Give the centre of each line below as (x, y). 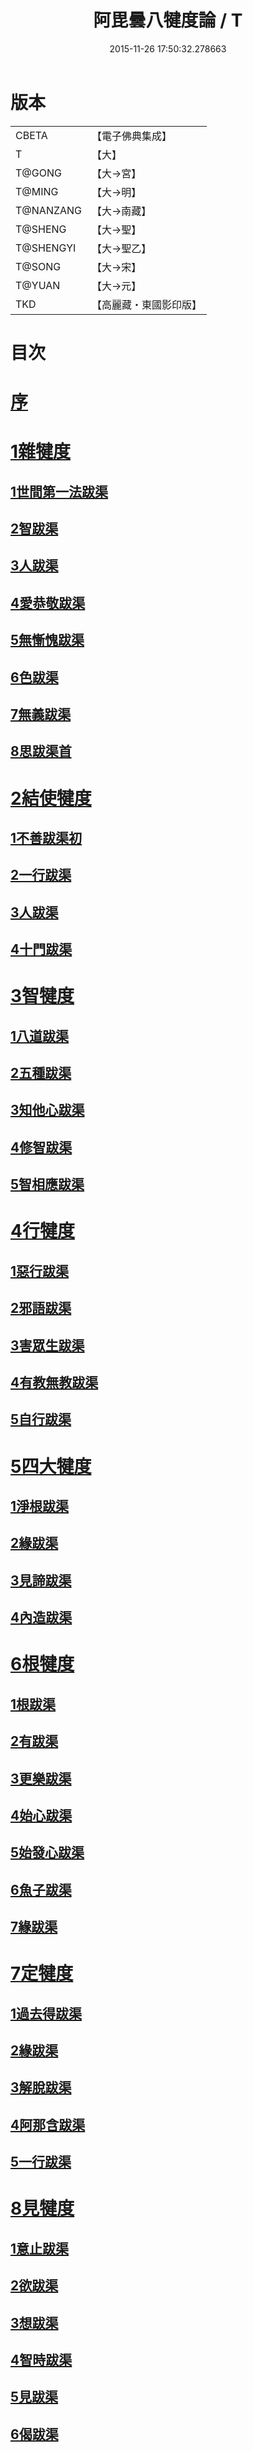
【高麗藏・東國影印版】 (147, 304)
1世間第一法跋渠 (59, 491)
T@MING (37, 191)
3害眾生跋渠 (47, 1345)
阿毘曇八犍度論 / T (168, 20)
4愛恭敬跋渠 (48, 602)
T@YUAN (38, 285)
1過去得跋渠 (46, 2013)
